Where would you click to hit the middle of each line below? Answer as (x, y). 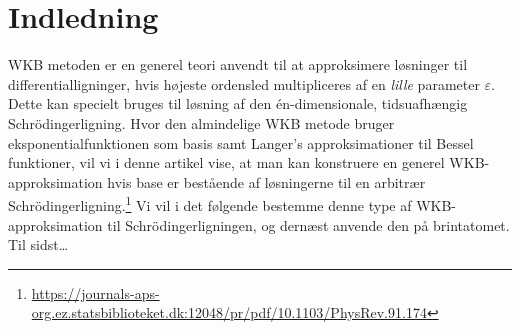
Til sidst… (38, 244)
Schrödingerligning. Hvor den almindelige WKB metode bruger (201, 122)
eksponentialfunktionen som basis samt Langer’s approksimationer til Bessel (241, 142)
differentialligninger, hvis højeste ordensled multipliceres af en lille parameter (244, 83)
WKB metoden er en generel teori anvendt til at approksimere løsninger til (238, 64)
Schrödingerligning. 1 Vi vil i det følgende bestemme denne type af (210, 203)
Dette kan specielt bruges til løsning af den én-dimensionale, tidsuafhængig (238, 103)
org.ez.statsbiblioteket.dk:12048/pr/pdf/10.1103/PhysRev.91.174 (229, 312)
